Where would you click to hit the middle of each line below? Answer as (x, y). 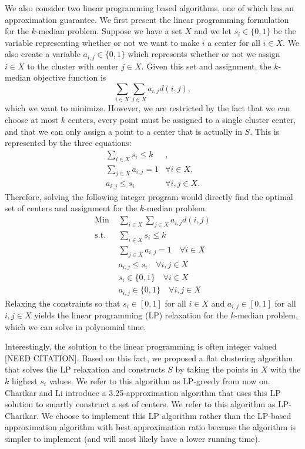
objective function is (70, 77)
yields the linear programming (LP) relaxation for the (131, 315)
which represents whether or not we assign (204, 54)
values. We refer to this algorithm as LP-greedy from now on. (160, 380)
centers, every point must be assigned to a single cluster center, (182, 119)
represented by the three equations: (68, 143)
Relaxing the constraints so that (63, 303)
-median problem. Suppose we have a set (109, 31)
